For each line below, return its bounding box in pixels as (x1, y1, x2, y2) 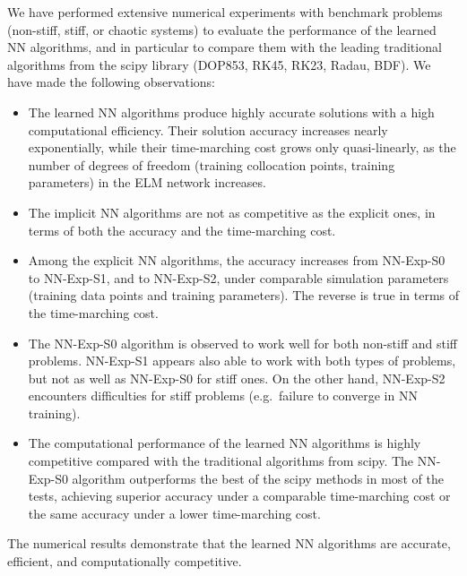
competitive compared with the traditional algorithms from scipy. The (28, 451, 414, 470)
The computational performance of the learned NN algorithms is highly (28, 434, 421, 452)
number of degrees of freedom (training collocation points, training (28, 155, 395, 174)
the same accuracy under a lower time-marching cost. (28, 503, 321, 522)
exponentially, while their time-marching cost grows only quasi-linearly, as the (28, 138, 456, 157)
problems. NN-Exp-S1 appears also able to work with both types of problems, (28, 351, 456, 370)
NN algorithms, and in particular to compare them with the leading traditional (7, 38, 442, 56)
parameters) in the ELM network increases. (28, 173, 266, 192)
